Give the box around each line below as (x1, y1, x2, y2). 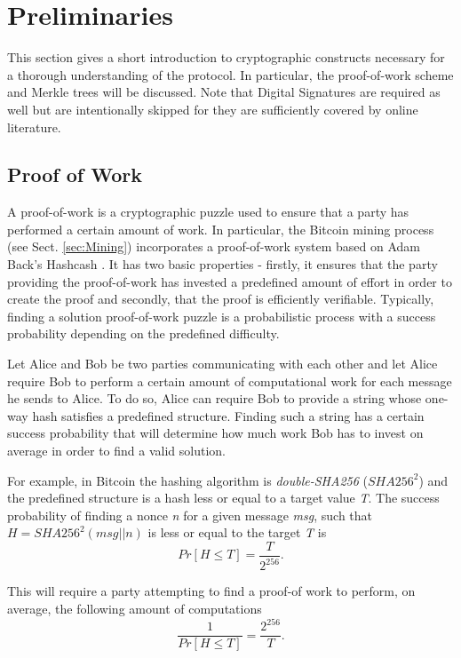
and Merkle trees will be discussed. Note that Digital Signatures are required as (7, 83, 441, 101)
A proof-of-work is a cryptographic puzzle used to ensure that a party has (7, 202, 409, 221)
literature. (7, 117, 61, 136)
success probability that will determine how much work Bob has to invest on (7, 424, 424, 442)
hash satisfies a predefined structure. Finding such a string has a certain (32, 406, 425, 424)
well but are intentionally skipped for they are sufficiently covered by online (7, 99, 418, 118)
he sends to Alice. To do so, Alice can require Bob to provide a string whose (7, 389, 422, 408)
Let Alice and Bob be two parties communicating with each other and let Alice (7, 354, 438, 373)
